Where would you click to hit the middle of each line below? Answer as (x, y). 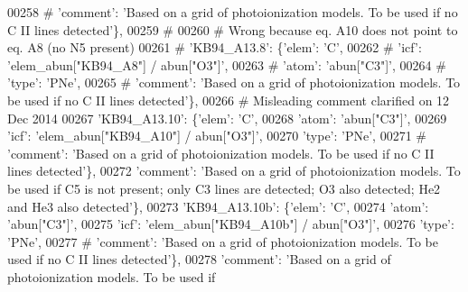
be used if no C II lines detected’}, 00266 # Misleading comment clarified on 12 (229, 100)
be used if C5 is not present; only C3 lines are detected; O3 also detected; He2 (224, 188)
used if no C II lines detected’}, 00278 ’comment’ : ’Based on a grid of (199, 259)
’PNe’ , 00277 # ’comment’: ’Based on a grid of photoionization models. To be (223, 241)
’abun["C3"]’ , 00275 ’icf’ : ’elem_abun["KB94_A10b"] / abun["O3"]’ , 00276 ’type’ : (231, 224)
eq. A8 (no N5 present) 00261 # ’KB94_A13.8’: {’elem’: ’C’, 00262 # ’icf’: (215, 47)
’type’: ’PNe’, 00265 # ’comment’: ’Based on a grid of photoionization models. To (234, 82)
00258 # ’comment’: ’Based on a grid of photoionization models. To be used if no (233, 12)
